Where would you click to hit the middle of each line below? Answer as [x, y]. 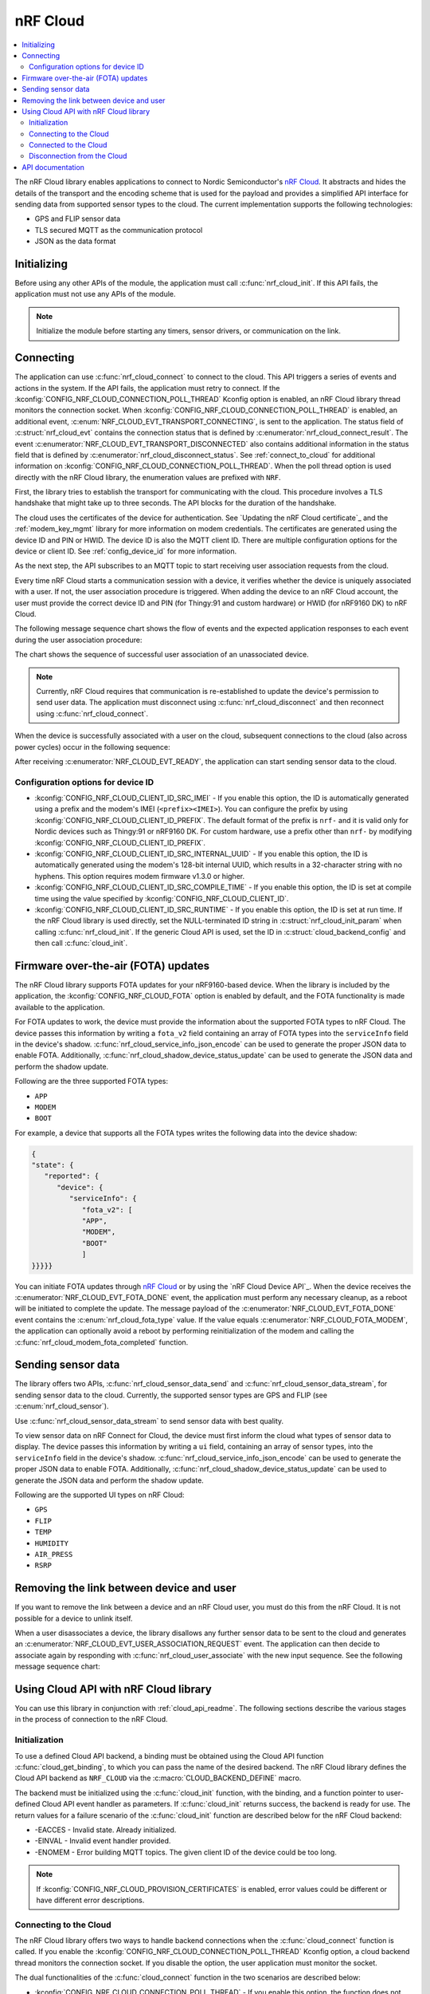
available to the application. [60, 1007]
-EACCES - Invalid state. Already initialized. [106, 1830]
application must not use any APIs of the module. [95, 294]
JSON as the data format [75, 241]
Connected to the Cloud [68, 145]
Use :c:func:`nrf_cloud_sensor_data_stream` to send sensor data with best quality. [149, 1421]
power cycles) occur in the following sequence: [92, 747]
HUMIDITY [52, 1543]
